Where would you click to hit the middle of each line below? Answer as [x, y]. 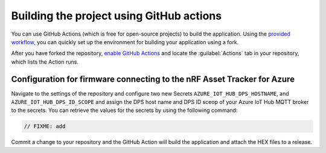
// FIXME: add [45, 126]
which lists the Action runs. [45, 62]
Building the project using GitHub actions [117, 16]
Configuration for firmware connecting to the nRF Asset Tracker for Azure [153, 79]
